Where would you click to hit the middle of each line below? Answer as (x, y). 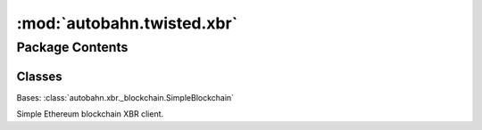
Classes (39, 76)
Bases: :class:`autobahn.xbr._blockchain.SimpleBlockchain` (125, 97)
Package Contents (72, 47)
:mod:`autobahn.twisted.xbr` (127, 23)
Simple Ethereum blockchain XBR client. (90, 114)
